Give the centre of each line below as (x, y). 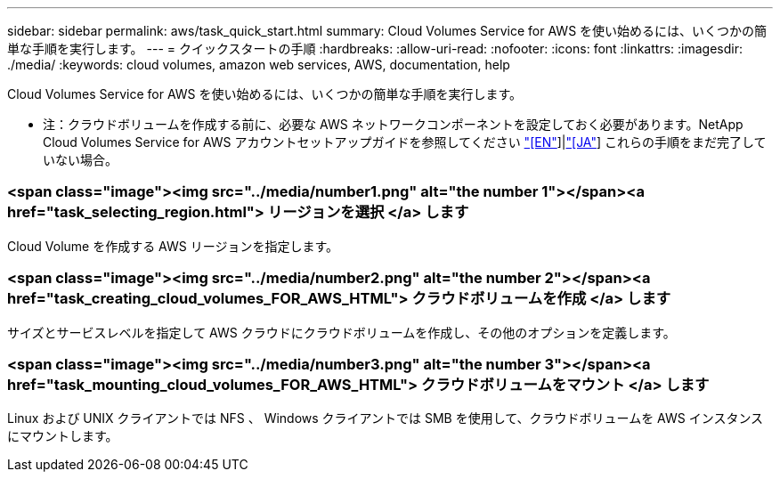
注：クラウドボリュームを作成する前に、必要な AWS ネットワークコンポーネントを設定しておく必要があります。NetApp (393, 124)
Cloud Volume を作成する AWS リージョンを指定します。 (173, 246)
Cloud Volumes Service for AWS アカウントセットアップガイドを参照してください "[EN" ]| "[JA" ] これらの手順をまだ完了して (405, 142)
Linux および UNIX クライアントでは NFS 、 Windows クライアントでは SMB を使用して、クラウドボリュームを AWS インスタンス (386, 418)
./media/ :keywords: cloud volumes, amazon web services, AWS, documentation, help (259, 65)
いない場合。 (80, 160)
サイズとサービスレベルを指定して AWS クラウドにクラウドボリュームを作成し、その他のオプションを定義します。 (341, 332)
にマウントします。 (63, 436)
